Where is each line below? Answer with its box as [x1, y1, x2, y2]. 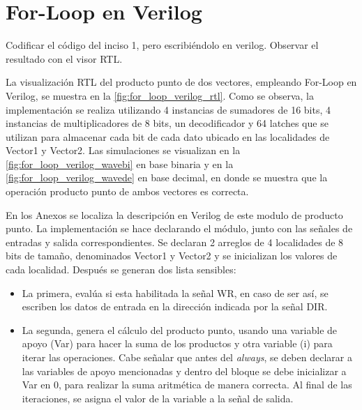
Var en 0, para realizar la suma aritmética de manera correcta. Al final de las [22, 377, 352, 392]
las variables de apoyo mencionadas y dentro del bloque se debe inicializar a [22, 363, 347, 378]
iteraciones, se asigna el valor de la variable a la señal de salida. [22, 390, 294, 405]
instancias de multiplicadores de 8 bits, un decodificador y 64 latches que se [6, 116, 329, 130]
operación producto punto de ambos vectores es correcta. [6, 184, 249, 199]
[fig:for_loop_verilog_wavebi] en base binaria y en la [6, 156, 234, 171]
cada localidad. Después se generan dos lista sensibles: [6, 262, 236, 277]
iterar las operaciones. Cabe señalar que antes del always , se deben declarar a [22, 350, 352, 364]
